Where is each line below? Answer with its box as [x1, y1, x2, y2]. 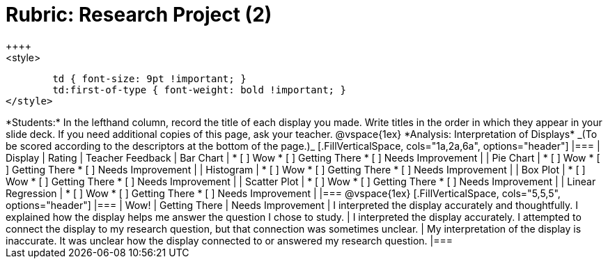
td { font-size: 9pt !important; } [52, 72, 247, 84]
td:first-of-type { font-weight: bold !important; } [52, 84, 346, 95]
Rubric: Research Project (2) [6, 3, 272, 26]
